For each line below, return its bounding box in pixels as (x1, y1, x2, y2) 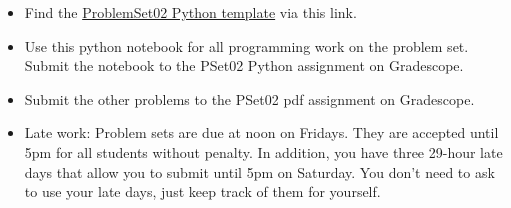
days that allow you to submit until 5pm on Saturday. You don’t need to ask (24, 161, 495, 182)
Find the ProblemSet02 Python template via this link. (24, 2, 357, 22)
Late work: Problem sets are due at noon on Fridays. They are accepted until (24, 122, 499, 143)
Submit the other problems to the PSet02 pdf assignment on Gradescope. (24, 88, 475, 109)
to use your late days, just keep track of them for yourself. (24, 181, 381, 202)
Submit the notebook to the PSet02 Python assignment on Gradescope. (24, 55, 464, 76)
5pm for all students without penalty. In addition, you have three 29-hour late (24, 141, 503, 162)
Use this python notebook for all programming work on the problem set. (24, 35, 469, 56)
